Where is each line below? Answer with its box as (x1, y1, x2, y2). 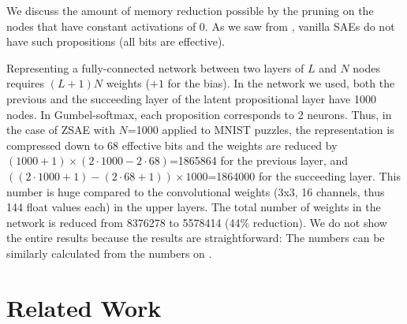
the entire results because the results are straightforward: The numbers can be (6, 229, 385, 246)
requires (6, 75, 44, 91)
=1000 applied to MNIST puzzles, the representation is (127, 121, 394, 138)
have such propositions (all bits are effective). (6, 33, 226, 50)
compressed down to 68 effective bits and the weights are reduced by (6, 136, 338, 153)
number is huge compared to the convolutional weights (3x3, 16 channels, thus (6, 183, 385, 199)
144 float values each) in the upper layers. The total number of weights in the (6, 199, 381, 215)
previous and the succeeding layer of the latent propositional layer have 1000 (6, 90, 376, 106)
